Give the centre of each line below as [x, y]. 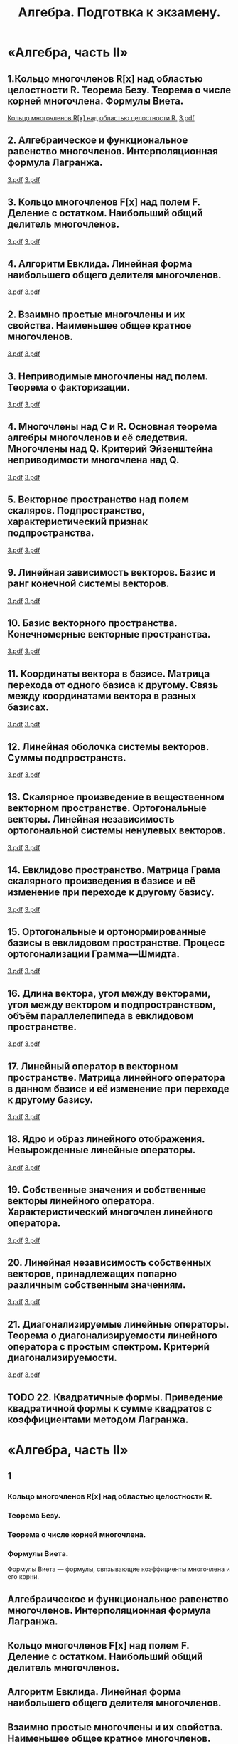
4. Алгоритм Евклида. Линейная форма [100, 264]
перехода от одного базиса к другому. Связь [113, 685]
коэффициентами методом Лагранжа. [98, 1419]
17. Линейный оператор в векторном [93, 1066]
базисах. [28, 707]
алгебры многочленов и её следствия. [98, 438]
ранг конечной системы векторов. [88, 584]
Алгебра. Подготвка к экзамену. [119, 12]
